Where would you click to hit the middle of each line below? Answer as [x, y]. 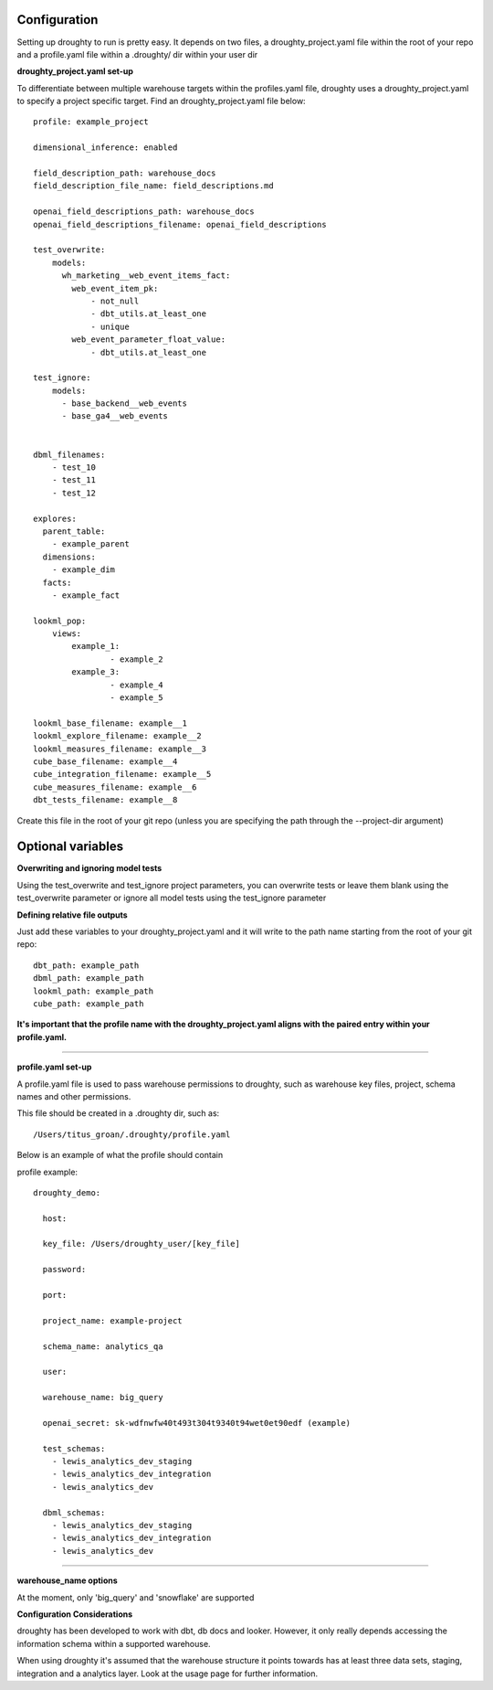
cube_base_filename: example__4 [105, 762]
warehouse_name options [67, 1580]
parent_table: [74, 531]
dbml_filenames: [69, 454]
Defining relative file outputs [72, 915]
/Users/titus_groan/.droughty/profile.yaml [132, 1134]
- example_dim [84, 570]
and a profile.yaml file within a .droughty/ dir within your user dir [137, 54]
